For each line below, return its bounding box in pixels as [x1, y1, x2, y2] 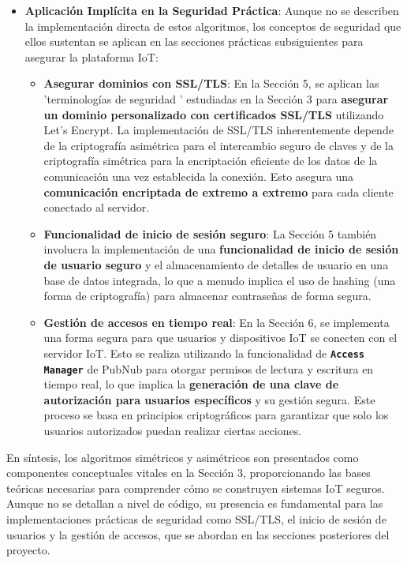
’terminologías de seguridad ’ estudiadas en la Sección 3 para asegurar [43, 90, 389, 107]
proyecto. [6, 542, 50, 558]
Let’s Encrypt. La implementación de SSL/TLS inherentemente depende [43, 122, 394, 138]
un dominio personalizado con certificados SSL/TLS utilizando [43, 106, 384, 122]
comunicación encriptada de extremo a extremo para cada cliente [43, 183, 394, 200]
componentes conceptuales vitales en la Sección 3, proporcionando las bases [6, 464, 371, 481]
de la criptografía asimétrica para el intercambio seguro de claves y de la [43, 137, 394, 153]
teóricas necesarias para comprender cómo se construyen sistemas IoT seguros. [6, 479, 385, 496]
